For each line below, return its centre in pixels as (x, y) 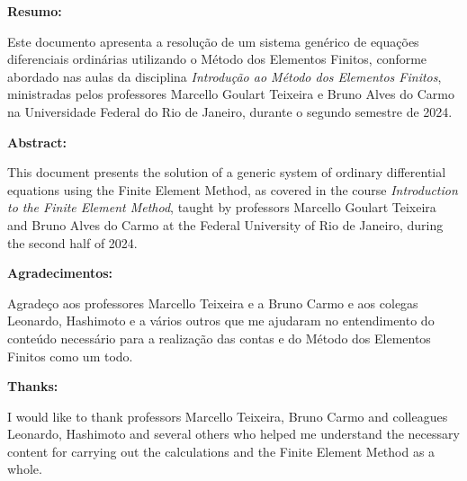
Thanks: (33, 386)
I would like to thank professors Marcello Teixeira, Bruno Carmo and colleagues (228, 416)
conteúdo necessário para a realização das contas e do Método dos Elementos (219, 338)
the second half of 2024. (72, 242)
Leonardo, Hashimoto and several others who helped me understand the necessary (233, 434)
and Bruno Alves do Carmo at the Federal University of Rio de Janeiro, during (225, 224)
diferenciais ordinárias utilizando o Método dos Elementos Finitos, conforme (217, 59)
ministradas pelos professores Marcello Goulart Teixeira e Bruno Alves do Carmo (231, 94)
